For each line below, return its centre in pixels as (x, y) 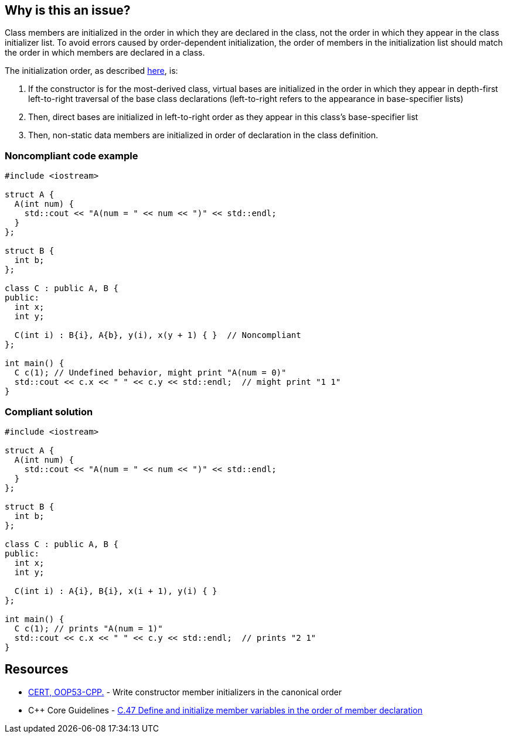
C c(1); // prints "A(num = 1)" (89, 628)
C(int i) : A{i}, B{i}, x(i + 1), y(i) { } (116, 591)
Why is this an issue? (68, 10)
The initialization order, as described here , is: (91, 71)
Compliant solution (49, 411)
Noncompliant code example (72, 156)
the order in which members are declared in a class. (105, 53)
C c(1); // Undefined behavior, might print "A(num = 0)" (150, 373)
